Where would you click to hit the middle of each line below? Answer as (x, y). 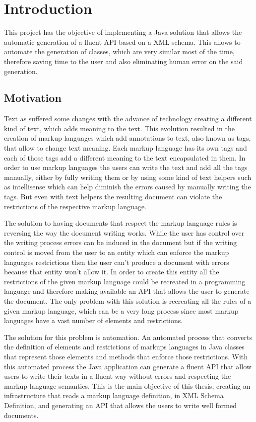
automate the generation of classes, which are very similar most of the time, (119, 51)
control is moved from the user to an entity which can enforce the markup (117, 252)
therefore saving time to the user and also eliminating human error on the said (124, 61)
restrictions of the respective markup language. (75, 206)
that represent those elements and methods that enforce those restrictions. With (126, 356)
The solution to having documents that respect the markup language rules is (121, 223)
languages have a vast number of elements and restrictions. (94, 320)
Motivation (33, 98)
